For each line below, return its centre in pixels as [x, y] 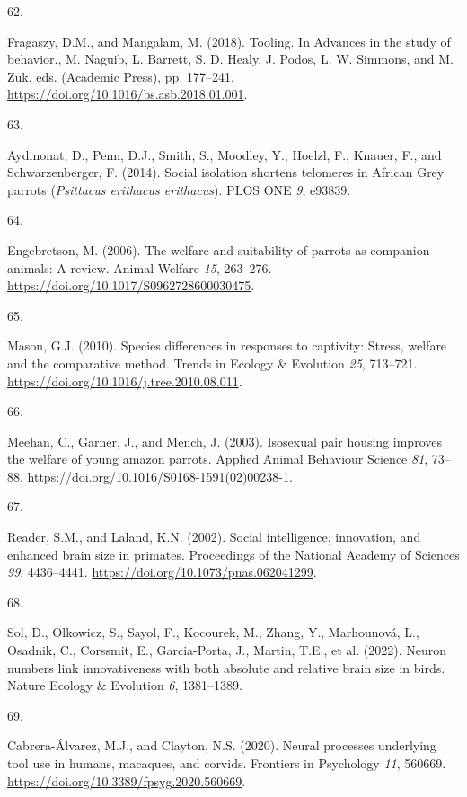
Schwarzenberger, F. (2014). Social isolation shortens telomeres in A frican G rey [226, 172]
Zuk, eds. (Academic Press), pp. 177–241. [121, 76]
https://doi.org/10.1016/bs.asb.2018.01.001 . [128, 94]
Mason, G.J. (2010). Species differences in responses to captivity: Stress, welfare [227, 345]
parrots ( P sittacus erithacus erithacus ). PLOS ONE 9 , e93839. [179, 189]
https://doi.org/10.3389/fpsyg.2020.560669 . [127, 780]
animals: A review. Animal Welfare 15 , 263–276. [140, 267]
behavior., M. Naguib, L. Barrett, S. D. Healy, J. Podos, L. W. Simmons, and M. [230, 59]
